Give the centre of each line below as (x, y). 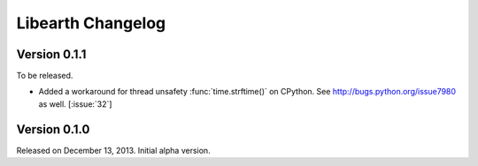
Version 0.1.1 (51, 54)
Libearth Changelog (91, 23)
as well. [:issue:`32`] (75, 104)
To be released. (45, 76)
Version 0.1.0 (53, 129)
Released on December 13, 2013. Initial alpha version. (114, 150)
